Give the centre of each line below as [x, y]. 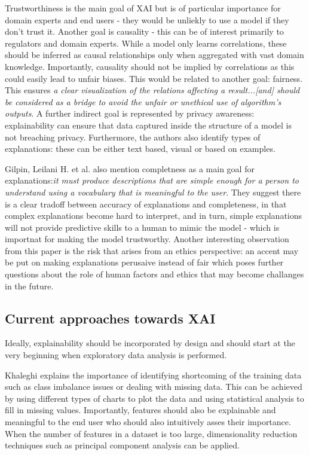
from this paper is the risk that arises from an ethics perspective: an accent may [152, 250]
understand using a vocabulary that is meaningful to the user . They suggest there [153, 192]
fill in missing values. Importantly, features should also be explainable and [140, 410]
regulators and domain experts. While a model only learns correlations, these [146, 43]
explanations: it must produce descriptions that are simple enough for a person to [152, 180]
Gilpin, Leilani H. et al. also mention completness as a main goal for [130, 168]
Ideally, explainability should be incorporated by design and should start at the [150, 343]
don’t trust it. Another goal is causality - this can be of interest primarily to [144, 31]
